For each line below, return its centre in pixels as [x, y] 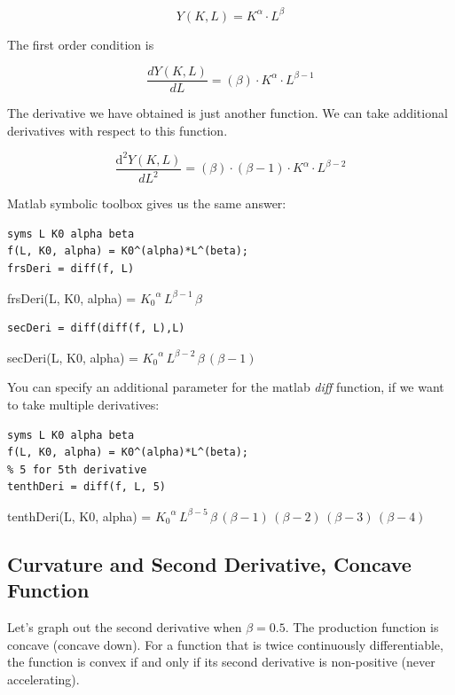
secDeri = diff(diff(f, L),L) [96, 328]
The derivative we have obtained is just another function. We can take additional [227, 113]
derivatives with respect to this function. [118, 130]
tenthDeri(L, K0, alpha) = [79, 515]
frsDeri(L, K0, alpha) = [72, 297]
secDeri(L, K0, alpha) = [73, 357]
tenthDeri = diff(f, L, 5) [86, 487]
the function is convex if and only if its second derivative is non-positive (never [221, 662]
